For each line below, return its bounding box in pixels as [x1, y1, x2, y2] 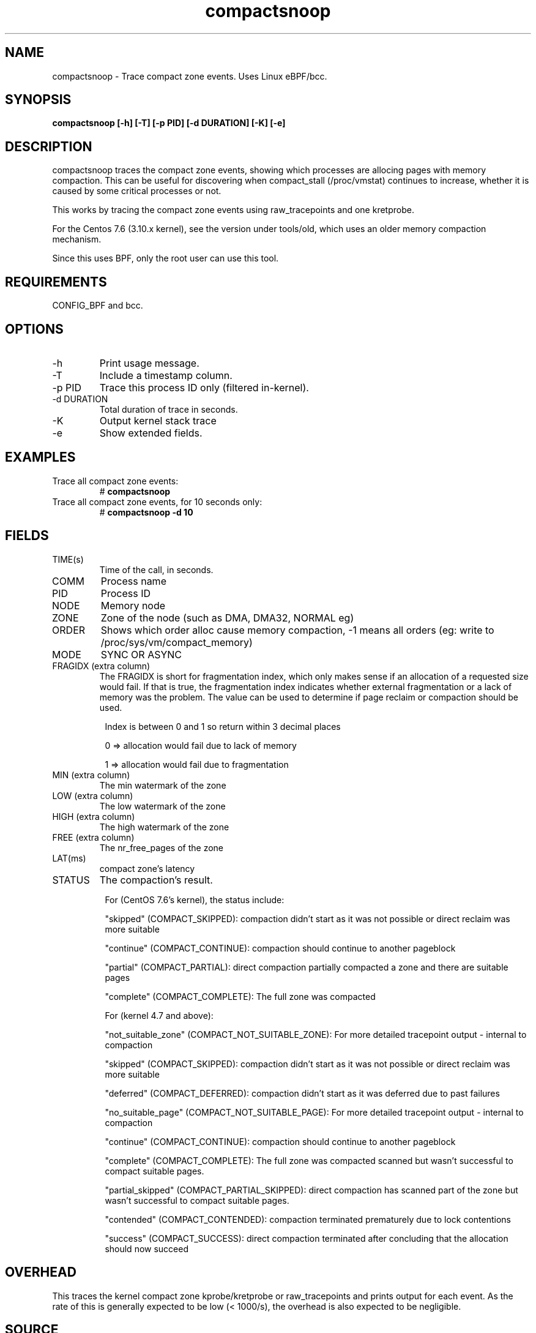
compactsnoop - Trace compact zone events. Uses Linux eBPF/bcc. [52, 70, 327, 81]
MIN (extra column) [52, 769, 130, 780]
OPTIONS [5, 321, 64, 337]
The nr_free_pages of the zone [99, 842, 224, 853]
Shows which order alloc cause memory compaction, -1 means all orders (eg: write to [100, 623, 494, 636]
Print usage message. [99, 356, 199, 369]
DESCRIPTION [5, 138, 92, 154]
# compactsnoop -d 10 [99, 506, 193, 517]
